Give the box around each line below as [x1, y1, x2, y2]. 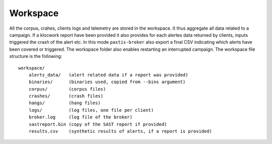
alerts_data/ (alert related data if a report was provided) [28, 72, 188, 78]
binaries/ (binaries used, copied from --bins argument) [28, 79, 186, 85]
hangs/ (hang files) [28, 100, 101, 106]
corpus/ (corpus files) [28, 86, 106, 92]
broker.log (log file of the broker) [28, 114, 133, 120]
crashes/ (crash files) [28, 93, 103, 99]
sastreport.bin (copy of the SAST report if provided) [28, 121, 167, 127]
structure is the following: [9, 53, 62, 59]
